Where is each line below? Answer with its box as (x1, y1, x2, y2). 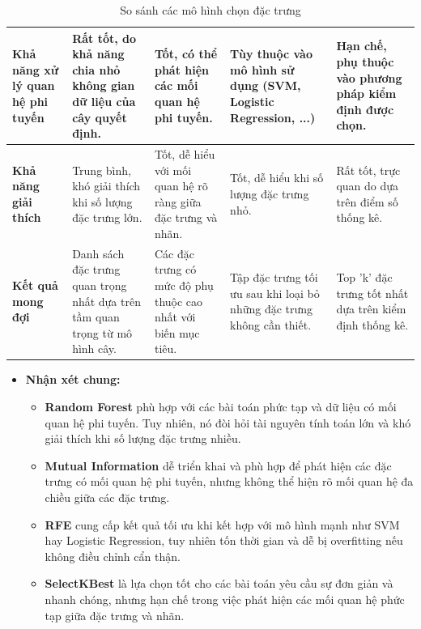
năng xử (12, 61, 59, 78)
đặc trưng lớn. (72, 209, 142, 226)
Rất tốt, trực (336, 161, 401, 178)
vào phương (336, 69, 402, 86)
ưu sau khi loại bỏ (230, 284, 320, 301)
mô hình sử (230, 61, 295, 78)
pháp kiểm (336, 85, 397, 102)
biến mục (154, 324, 200, 341)
